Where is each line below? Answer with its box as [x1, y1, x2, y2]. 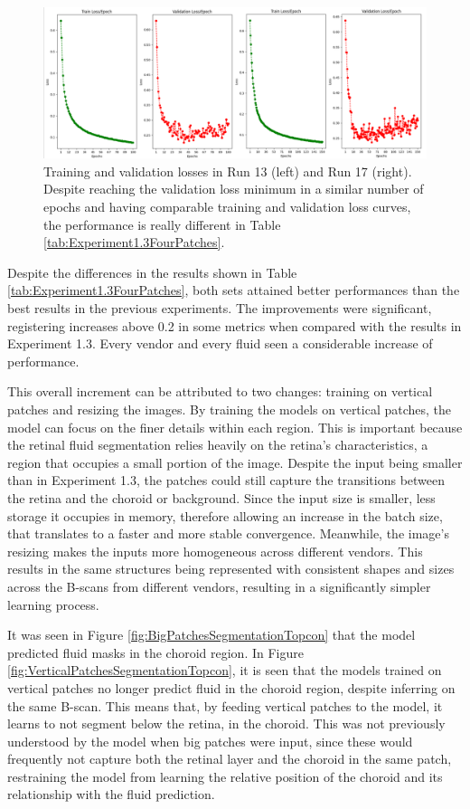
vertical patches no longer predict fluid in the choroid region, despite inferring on [7, 678, 456, 697]
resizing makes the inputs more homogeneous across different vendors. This [7, 541, 423, 560]
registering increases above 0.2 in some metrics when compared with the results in [7, 316, 462, 335]
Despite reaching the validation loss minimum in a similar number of [43, 179, 424, 198]
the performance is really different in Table [43, 214, 281, 233]
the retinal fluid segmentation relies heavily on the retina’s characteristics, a [7, 435, 428, 454]
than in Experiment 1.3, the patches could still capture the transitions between [7, 471, 446, 490]
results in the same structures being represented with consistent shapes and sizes [7, 559, 455, 578]
